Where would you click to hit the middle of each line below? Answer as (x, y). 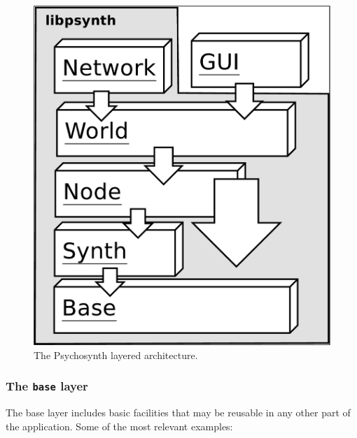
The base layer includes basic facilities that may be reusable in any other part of (178, 413)
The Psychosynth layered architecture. (116, 355)
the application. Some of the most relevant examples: (119, 426)
